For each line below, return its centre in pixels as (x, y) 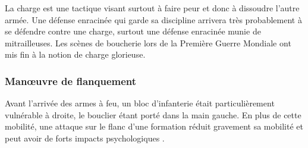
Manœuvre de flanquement (71, 81)
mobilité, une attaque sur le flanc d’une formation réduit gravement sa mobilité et (154, 126)
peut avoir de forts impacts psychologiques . (85, 138)
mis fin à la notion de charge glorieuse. (75, 54)
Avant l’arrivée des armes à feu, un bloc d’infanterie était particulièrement (140, 103)
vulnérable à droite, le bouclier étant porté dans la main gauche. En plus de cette (153, 114)
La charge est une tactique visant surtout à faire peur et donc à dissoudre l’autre (152, 8)
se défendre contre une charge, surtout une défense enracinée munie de (133, 31)
